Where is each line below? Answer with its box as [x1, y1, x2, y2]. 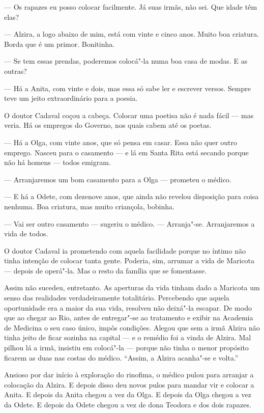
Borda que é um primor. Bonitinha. [4, 38, 115, 49]
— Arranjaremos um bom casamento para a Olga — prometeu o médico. [4, 174, 231, 184]
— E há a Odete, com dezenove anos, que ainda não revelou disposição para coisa [4, 191, 259, 202]
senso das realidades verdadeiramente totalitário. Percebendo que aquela [4, 292, 229, 303]
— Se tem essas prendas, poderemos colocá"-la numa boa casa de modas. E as [4, 56, 248, 66]
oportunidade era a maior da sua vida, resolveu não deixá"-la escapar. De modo [4, 302, 252, 313]
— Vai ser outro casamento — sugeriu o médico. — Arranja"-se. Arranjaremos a [4, 218, 255, 229]
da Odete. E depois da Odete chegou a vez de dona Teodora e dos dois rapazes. [4, 399, 251, 409]
